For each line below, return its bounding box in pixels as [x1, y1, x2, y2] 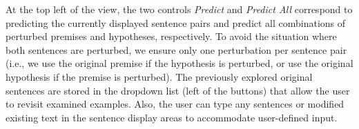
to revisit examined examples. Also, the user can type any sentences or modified [6, 97, 345, 111]
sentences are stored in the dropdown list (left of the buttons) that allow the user [6, 83, 350, 97]
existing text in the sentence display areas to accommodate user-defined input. [6, 110, 338, 124]
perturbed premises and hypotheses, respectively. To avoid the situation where [6, 29, 337, 43]
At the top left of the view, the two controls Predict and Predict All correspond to [6, 2, 353, 16]
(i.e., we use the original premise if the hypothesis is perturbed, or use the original [6, 56, 353, 70]
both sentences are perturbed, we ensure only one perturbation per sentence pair [6, 42, 347, 57]
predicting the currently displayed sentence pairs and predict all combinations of [6, 15, 346, 30]
